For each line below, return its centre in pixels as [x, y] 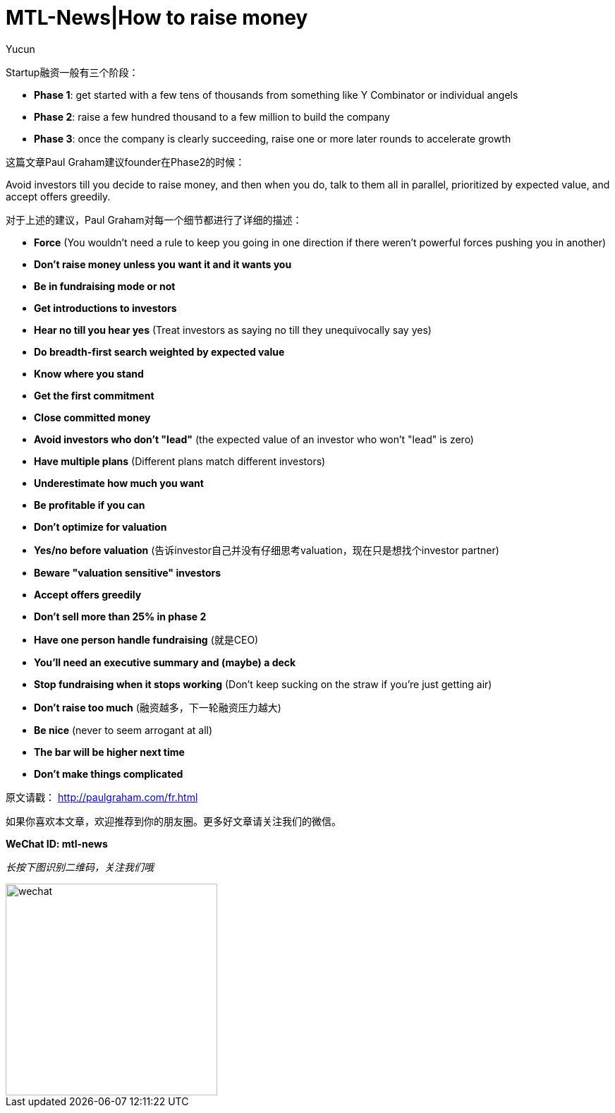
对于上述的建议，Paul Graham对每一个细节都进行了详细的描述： [154, 219]
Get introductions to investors [105, 308]
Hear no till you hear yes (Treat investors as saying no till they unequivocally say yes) [233, 330]
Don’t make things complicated [109, 774]
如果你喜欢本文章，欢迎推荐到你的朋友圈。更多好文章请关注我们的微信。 [173, 821]
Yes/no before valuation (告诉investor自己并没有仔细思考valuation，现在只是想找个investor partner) [267, 550]
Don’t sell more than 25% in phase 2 [120, 616]
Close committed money [92, 417]
